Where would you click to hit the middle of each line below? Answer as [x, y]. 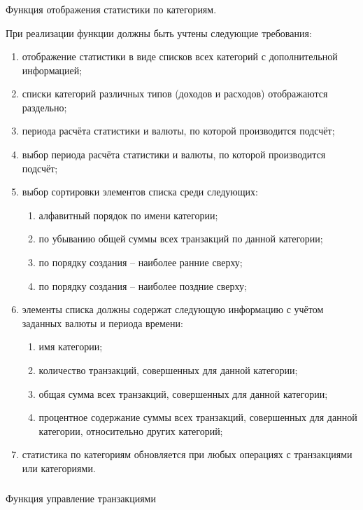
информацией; [52, 70]
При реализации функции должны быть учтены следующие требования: [159, 33]
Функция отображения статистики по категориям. [111, 9]
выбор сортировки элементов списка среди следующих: [140, 192]
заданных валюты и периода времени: [102, 323]
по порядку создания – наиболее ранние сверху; [141, 262]
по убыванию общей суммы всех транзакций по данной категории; [181, 239]
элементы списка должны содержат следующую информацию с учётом [173, 309]
